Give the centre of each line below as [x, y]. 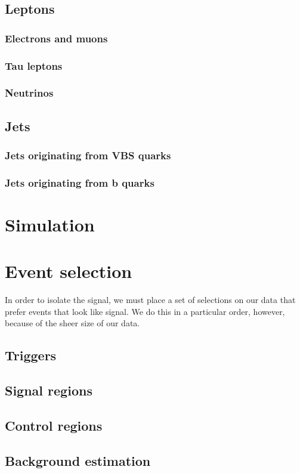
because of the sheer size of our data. [72, 323]
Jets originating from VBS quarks [88, 155]
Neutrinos [29, 93]
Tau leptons [34, 65]
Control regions [54, 426]
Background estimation [78, 460]
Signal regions [49, 390]
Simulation [50, 224]
